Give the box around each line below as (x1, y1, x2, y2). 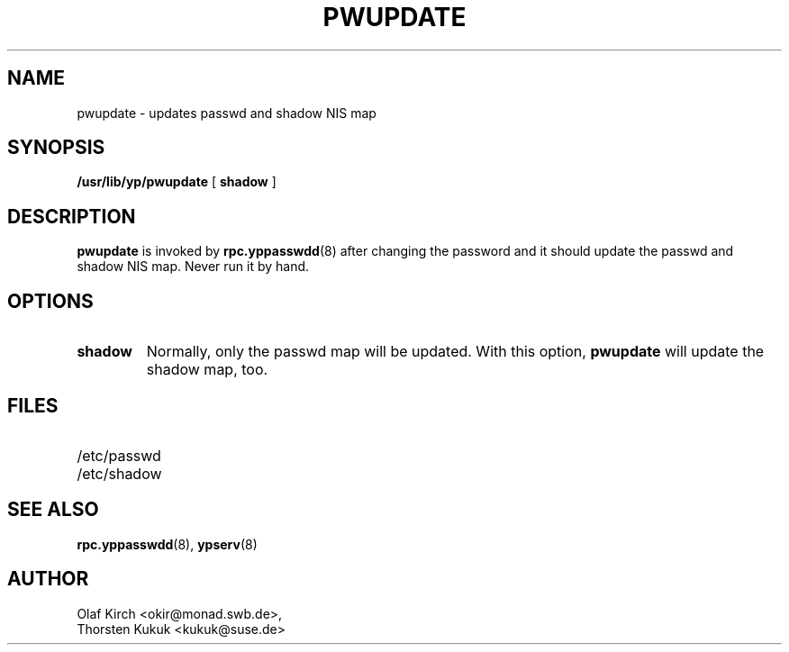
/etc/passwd (77, 446, 161, 465)
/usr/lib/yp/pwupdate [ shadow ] (77, 174, 277, 190)
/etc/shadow (77, 464, 162, 483)
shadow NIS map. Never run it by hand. (77, 258, 310, 275)
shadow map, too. (146, 360, 268, 379)
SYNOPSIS (7, 136, 105, 159)
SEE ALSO (7, 498, 99, 521)
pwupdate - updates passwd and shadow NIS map (77, 104, 376, 121)
